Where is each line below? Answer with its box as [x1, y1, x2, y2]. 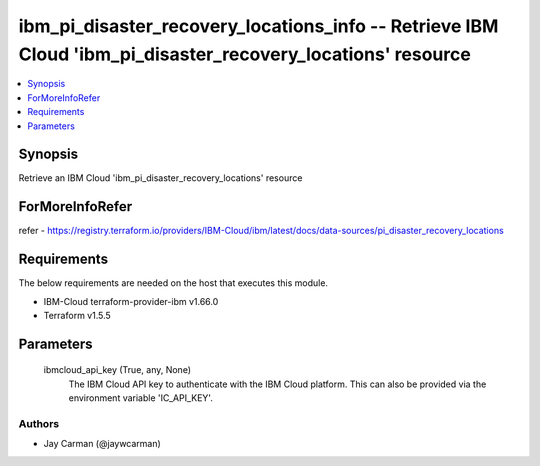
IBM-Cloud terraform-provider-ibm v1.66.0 [43, 295, 219, 307]
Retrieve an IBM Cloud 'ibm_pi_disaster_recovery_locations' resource [18, 172, 303, 184]
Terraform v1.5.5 [43, 310, 112, 322]
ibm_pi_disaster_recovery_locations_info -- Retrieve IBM [18, 15, 499, 37]
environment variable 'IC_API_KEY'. [68, 392, 214, 404]
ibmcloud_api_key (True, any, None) [43, 364, 192, 376]
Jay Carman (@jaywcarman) [43, 438, 162, 450]
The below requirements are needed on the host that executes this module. [18, 277, 329, 289]
